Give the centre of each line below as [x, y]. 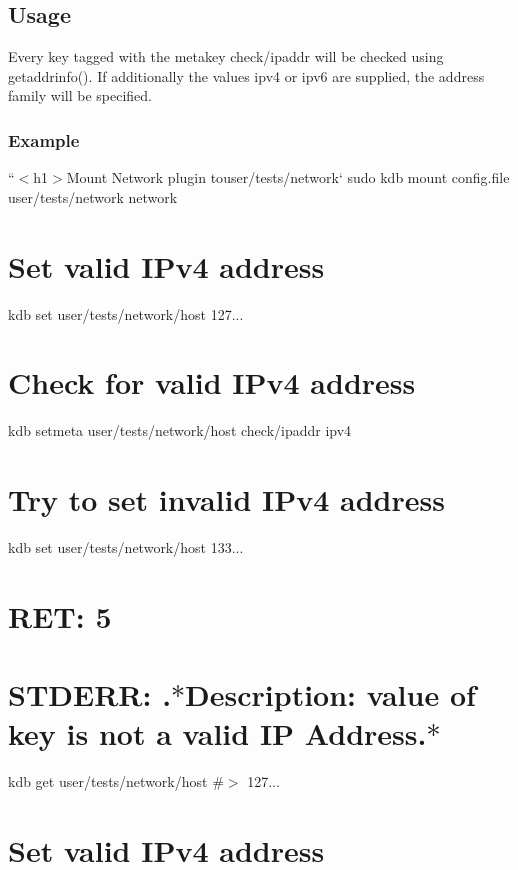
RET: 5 [60, 615]
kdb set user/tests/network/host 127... [126, 313]
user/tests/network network [93, 196]
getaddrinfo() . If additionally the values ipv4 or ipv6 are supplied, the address [246, 75]
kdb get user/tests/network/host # [116, 781]
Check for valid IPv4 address [212, 382]
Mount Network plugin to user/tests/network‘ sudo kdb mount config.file [288, 177]
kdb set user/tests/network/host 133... [126, 546]
